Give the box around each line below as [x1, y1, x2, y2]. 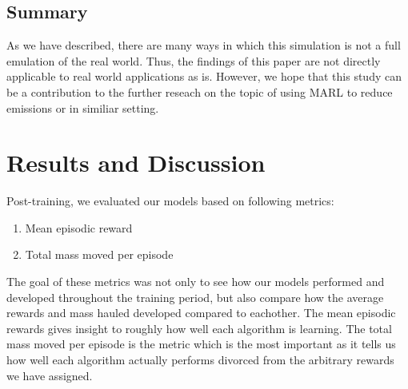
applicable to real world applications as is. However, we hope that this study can [6, 68, 402, 85]
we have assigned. [6, 367, 93, 383]
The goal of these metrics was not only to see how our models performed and [6, 273, 385, 290]
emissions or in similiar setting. [6, 99, 159, 116]
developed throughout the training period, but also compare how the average [6, 288, 384, 305]
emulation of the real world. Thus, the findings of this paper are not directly [6, 52, 381, 69]
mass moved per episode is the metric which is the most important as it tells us [6, 335, 396, 352]
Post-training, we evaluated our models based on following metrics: [6, 193, 334, 209]
